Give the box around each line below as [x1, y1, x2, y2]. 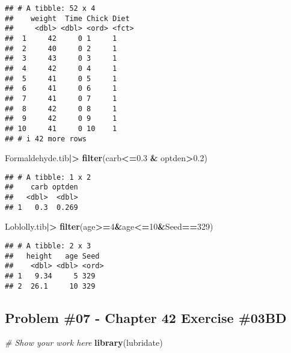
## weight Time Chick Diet [5, 14, 130, 23]
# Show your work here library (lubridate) [5, 336, 163, 349]
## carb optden [5, 183, 78, 192]
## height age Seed [5, 251, 100, 260]
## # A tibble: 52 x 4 [5, 4, 96, 13]
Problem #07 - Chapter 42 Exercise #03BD [5, 308, 287, 327]
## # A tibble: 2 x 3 [5, 242, 91, 250]
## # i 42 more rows [5, 134, 87, 143]
